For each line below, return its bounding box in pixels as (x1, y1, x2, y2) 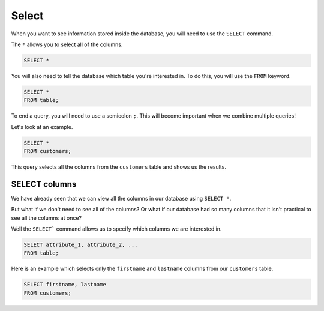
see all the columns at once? (11, 214, 82, 222)
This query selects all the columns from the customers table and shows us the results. (11, 163, 226, 171)
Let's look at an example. (11, 123, 73, 130)
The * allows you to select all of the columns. (11, 41, 123, 48)
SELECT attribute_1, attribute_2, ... (23, 241, 138, 249)
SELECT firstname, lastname (23, 281, 106, 288)
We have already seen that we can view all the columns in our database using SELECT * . (11, 195, 232, 202)
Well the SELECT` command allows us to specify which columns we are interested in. (11, 225, 222, 232)
